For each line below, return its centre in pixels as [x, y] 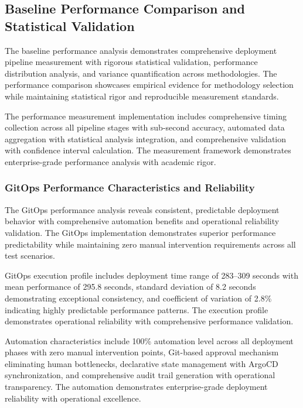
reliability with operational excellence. [73, 398]
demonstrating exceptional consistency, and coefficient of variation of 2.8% [138, 298]
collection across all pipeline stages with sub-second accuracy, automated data [145, 127]
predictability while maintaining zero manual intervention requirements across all [150, 244]
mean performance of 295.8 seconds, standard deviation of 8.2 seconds [130, 287]
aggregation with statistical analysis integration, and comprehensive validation [146, 138]
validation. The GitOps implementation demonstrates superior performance [140, 232]
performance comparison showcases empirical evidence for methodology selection [149, 85]
